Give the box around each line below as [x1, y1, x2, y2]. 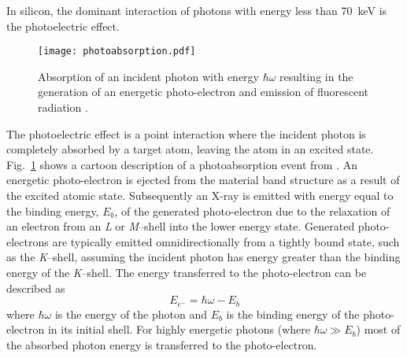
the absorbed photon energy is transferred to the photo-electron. [6, 336, 317, 352]
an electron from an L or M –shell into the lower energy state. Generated [6, 218, 355, 234]
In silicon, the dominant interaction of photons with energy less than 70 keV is [6, 2, 387, 18]
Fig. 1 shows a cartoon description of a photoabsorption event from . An [6, 156, 357, 172]
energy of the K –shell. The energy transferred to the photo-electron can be [6, 264, 367, 280]
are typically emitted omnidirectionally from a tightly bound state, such [52, 233, 400, 249]
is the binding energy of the [226, 305, 360, 322]
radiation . [38, 99, 88, 116]
